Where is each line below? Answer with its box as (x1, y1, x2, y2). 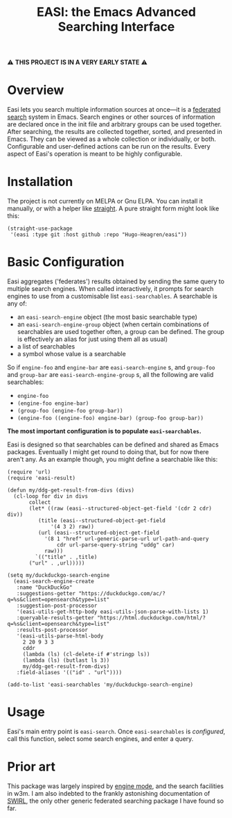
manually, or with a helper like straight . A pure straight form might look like (7, 204, 220, 212)
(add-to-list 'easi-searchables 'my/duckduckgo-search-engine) (7, 681, 194, 688)
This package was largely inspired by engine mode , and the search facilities (7, 782, 224, 790)
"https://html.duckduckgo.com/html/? (96, 615, 206, 621)
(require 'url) (7, 469, 51, 476)
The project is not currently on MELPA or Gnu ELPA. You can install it (7, 197, 203, 206)
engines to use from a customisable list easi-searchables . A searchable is (7, 292, 218, 300)
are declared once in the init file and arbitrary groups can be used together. (7, 120, 222, 128)
